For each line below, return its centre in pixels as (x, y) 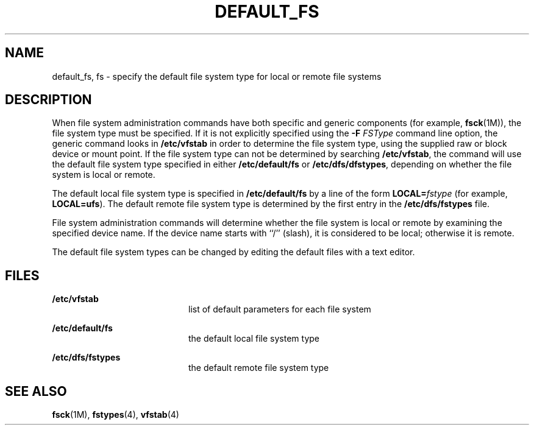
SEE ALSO (36, 391)
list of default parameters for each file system (280, 309)
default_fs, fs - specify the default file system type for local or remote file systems (217, 76)
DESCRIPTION (48, 100)
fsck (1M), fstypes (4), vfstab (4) (116, 415)
